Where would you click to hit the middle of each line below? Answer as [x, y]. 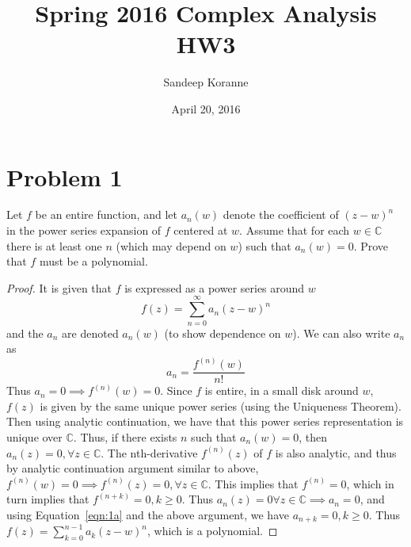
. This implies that [253, 483]
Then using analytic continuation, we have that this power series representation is [205, 421]
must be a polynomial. [93, 261]
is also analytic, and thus [336, 452]
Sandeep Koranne [206, 82]
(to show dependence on [223, 333]
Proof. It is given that [59, 287]
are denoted [90, 333]
